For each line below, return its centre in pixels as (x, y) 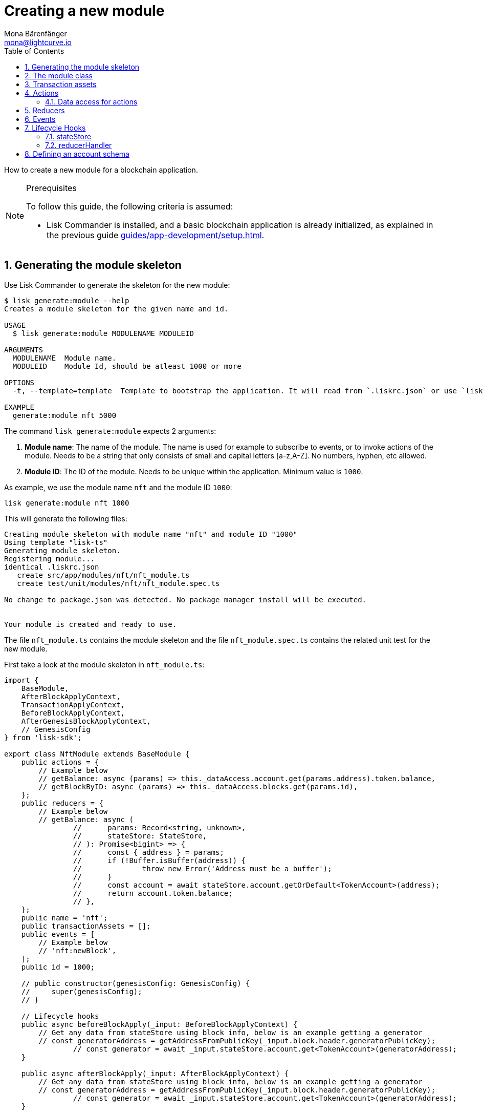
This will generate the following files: (66, 518)
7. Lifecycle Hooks (55, 128)
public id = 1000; (58, 967)
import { (21, 680)
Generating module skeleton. (62, 550)
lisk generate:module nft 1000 (67, 503)
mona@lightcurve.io (38, 42)
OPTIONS (19, 382)
